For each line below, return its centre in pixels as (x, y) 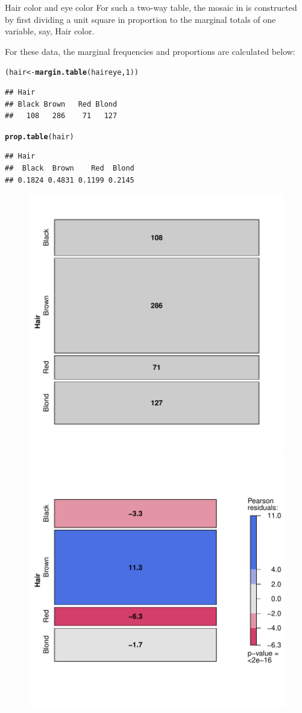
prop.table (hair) (39, 137)
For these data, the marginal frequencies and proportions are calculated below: (150, 51)
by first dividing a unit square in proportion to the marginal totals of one (140, 19)
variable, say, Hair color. (50, 31)
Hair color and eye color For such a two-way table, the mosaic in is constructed (151, 7)
